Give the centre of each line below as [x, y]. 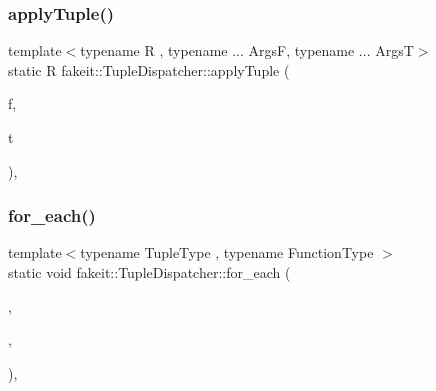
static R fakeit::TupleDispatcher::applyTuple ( [149, 69]
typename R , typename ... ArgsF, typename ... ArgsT [247, 50]
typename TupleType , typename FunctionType [227, 252]
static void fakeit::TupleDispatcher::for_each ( [149, 272]
